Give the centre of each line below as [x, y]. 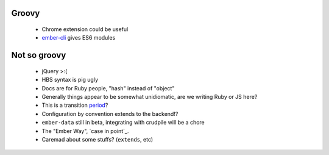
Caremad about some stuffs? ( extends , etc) [97, 139]
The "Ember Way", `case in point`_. [85, 131]
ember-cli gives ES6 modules [79, 38]
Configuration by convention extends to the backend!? [110, 114]
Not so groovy [39, 55]
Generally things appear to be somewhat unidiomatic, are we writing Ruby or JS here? [150, 96]
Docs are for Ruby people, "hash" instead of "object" [108, 88]
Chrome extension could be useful [85, 29]
